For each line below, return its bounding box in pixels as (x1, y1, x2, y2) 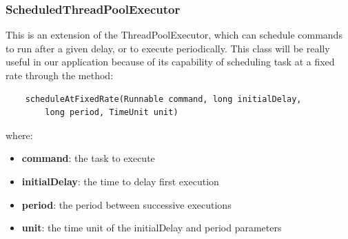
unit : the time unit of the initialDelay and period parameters (21, 220, 282, 235)
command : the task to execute (21, 151, 155, 165)
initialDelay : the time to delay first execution (21, 174, 219, 188)
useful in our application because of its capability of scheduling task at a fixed (6, 54, 335, 69)
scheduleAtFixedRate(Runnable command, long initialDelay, (25, 94, 302, 104)
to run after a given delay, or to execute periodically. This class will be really (6, 41, 330, 55)
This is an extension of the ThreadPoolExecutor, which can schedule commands (6, 28, 342, 42)
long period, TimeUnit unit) (45, 107, 178, 118)
